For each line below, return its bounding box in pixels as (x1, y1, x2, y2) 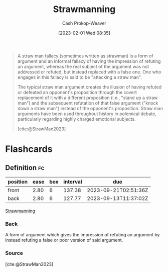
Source (5, 250, 24, 257)
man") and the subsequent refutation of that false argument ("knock (17, 100, 158, 106)
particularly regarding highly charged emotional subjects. (17, 116, 136, 122)
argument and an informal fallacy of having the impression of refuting (17, 58, 161, 64)
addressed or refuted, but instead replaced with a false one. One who (17, 69, 161, 75)
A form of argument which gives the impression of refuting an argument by (5, 232, 160, 238)
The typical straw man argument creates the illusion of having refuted (17, 84, 162, 90)
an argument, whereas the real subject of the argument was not (17, 63, 149, 69)
